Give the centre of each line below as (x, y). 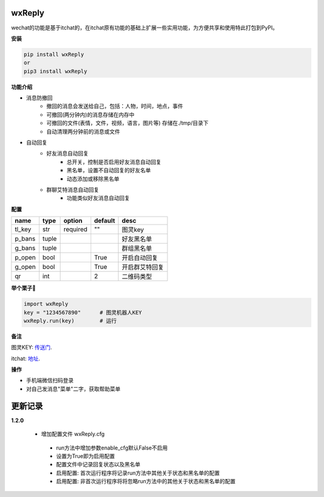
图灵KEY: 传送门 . (31, 348)
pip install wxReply (54, 54)
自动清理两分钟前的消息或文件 (83, 131)
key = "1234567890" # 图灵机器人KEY (83, 312)
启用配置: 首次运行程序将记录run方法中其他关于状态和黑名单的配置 (138, 473)
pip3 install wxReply (55, 71)
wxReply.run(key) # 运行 (70, 321)
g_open (25, 267)
